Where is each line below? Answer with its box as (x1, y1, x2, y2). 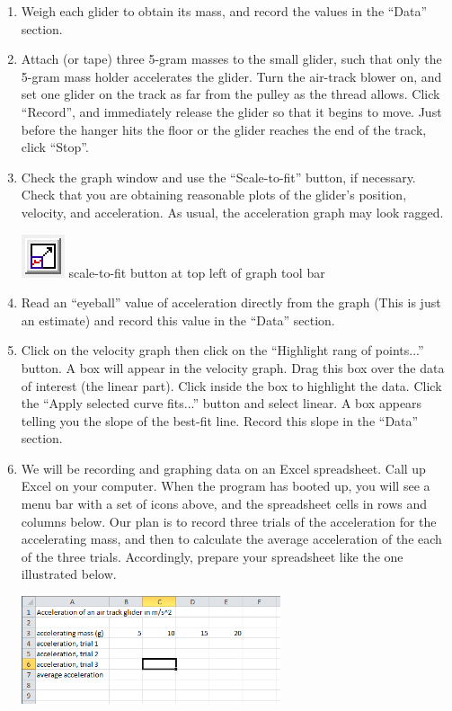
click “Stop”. (21, 138, 89, 156)
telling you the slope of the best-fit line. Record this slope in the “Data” (21, 411, 419, 430)
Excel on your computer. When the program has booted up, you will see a (21, 476, 430, 495)
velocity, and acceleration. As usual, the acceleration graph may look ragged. (21, 202, 444, 221)
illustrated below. (21, 564, 117, 583)
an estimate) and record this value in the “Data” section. (21, 310, 335, 329)
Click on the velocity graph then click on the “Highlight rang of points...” (21, 341, 424, 360)
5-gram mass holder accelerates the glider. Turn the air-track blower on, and (21, 67, 442, 85)
